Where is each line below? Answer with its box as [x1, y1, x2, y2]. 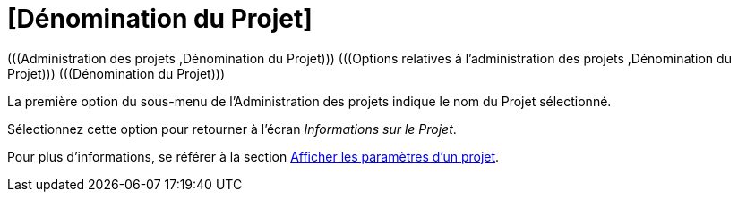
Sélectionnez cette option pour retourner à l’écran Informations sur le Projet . [7, 120, 457, 137]
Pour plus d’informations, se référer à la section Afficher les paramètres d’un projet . [7, 148, 500, 164]
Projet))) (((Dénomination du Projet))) [7, 65, 225, 81]
